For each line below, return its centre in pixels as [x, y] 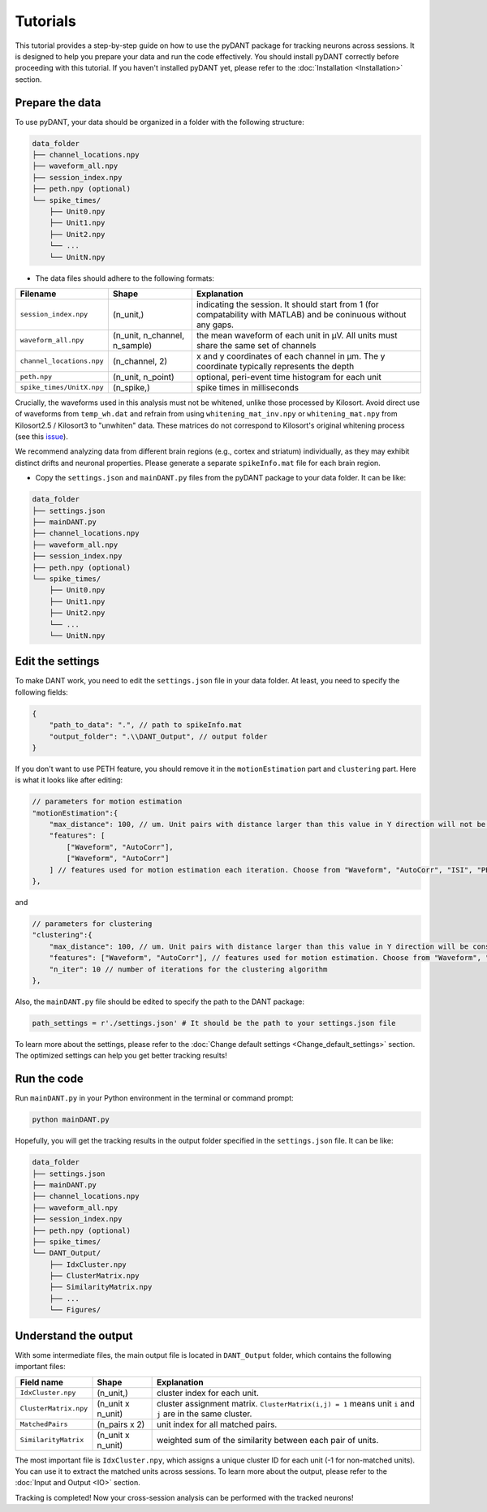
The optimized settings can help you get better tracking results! [121, 1056]
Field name [42, 1382]
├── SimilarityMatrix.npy [101, 1287]
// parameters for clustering [92, 924]
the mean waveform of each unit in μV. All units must [297, 335]
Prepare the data [58, 103]
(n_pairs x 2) [121, 1424]
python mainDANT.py [71, 1120]
